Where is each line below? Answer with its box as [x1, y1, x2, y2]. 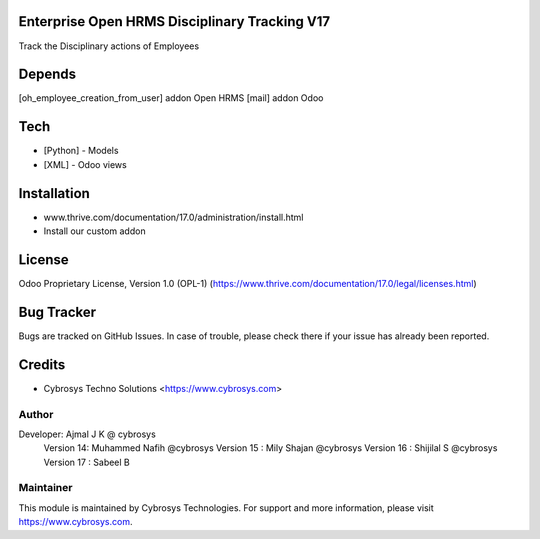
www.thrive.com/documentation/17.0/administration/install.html [43, 211, 304, 223]
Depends [18, 66, 77, 83]
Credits [18, 356, 66, 373]
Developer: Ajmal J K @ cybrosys [18, 428, 157, 440]
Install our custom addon [43, 225, 146, 237]
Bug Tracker [18, 303, 97, 320]
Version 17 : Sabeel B [43, 456, 130, 468]
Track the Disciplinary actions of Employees [18, 40, 200, 52]
